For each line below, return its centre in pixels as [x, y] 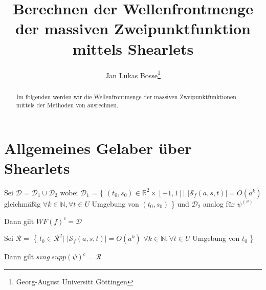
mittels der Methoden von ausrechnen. [67, 105]
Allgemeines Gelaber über [98, 148]
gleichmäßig [23, 203]
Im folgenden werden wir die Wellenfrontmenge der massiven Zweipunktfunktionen [126, 96]
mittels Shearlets [133, 48]
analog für [219, 203]
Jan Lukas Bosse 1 [133, 74]
